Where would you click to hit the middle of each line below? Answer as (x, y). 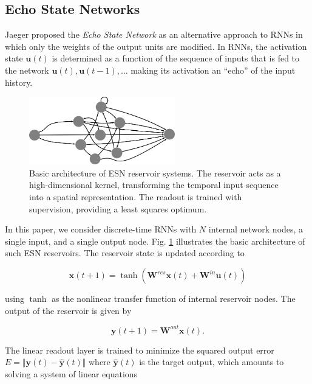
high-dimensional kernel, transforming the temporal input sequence (154, 185)
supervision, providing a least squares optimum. (118, 208)
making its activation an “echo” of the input (213, 70)
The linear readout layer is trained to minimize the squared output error (140, 350)
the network (27, 70)
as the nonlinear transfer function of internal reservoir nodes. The (174, 298)
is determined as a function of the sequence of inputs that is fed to (176, 58)
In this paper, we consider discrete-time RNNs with (101, 229)
